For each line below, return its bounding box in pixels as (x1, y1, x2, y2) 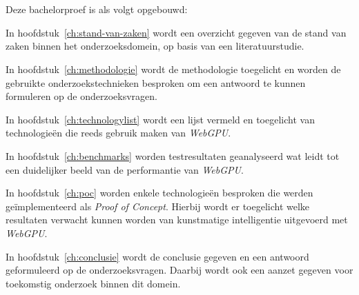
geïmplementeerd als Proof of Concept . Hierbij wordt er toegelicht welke (6, 199, 310, 213)
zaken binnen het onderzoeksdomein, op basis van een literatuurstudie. (6, 39, 304, 53)
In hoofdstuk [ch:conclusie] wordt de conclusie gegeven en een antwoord (6, 249, 309, 263)
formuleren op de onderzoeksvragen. (6, 89, 157, 103)
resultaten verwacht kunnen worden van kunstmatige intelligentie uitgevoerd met (6, 212, 348, 227)
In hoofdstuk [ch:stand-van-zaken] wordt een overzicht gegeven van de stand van (6, 25, 347, 39)
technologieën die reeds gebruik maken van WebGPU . (6, 125, 231, 140)
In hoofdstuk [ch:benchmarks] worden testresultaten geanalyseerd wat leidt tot (6, 148, 340, 163)
